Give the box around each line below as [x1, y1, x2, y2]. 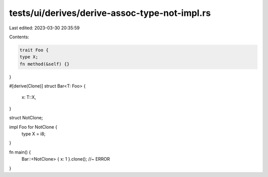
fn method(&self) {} [19, 61, 69, 67]
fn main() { [9, 149, 31, 155]
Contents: [9, 34, 29, 40]
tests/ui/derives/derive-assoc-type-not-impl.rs [9, 7, 211, 18]
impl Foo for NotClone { [9, 124, 58, 130]
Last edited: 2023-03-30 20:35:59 [9, 25, 80, 31]
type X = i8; [21, 131, 46, 137]
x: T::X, [21, 94, 36, 100]
